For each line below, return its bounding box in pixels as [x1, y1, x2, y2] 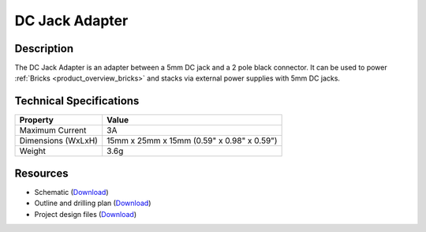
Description [14, 42, 74, 55]
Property [19, 114, 54, 125]
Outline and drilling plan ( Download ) [34, 198, 151, 208]
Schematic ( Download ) [34, 187, 110, 196]
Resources [14, 167, 69, 180]
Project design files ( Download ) [34, 209, 137, 219]
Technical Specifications [14, 95, 140, 108]
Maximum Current [19, 125, 87, 136]
